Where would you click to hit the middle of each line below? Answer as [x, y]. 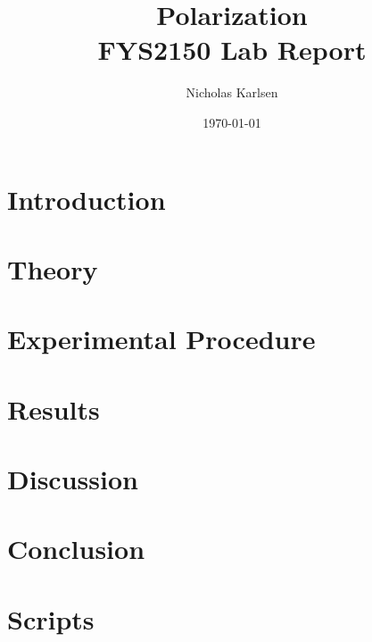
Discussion [73, 479]
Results [54, 409]
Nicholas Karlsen [232, 92]
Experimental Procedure [161, 339]
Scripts [51, 618]
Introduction [87, 199]
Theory [53, 268]
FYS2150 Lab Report [232, 50]
